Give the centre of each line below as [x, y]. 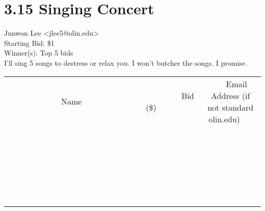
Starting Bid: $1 [29, 43]
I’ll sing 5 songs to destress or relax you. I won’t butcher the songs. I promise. [126, 62]
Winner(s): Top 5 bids [39, 53]
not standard [231, 107]
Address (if [231, 95]
